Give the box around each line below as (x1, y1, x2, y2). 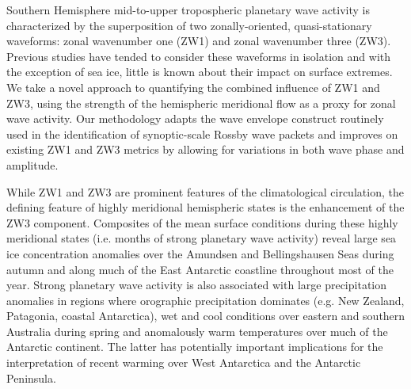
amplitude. (6, 156, 59, 173)
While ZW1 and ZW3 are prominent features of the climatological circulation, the (6, 183, 404, 200)
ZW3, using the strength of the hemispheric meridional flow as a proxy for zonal (6, 94, 396, 111)
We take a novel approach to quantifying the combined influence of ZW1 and (6, 78, 380, 95)
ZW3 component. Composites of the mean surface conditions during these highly (6, 214, 398, 231)
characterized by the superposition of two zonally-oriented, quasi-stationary (6, 17, 372, 33)
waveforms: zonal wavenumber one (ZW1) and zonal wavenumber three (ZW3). (6, 32, 391, 49)
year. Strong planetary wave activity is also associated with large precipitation (6, 276, 387, 293)
